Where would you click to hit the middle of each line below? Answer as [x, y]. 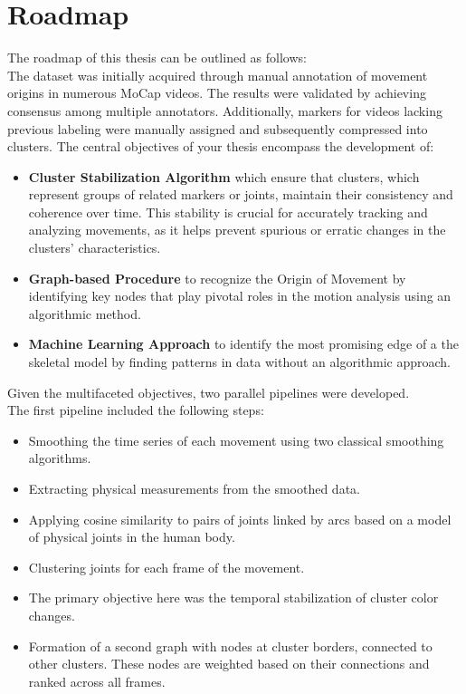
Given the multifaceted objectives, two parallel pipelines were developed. [209, 392]
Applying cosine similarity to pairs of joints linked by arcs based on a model [240, 519]
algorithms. [60, 458]
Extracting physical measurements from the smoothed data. [194, 488]
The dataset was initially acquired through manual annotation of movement [218, 75]
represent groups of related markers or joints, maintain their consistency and [241, 194]
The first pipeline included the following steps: [136, 410]
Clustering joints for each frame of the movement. [166, 567]
